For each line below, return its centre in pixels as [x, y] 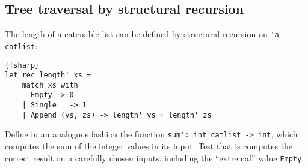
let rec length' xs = [48, 75]
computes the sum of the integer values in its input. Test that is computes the [149, 146]
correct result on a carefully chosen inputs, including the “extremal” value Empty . [155, 157]
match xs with [50, 85]
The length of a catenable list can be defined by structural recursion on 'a [142, 34]
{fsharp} [22, 65]
